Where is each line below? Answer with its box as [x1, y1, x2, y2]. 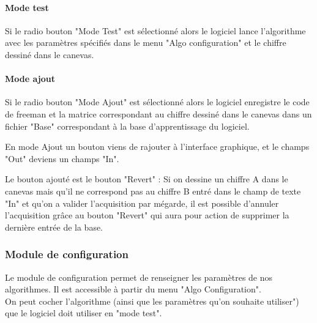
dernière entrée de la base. [5, 220, 103, 233]
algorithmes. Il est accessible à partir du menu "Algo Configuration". [5, 283, 261, 295]
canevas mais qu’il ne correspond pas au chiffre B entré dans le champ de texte [5, 184, 301, 197]
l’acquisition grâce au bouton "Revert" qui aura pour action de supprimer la [5, 209, 289, 221]
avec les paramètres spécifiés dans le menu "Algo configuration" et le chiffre [5, 36, 286, 49]
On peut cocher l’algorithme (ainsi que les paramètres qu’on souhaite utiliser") [5, 294, 299, 307]
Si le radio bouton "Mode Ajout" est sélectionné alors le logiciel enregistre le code [5, 95, 310, 108]
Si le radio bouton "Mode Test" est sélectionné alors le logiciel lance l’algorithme [5, 24, 306, 37]
